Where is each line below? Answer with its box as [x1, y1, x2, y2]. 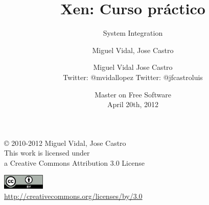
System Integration [103, 28, 163, 38]
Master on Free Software [95, 89, 171, 99]
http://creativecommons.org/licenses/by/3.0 [4, 190, 143, 201]
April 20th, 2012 [107, 99, 158, 110]
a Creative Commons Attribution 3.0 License [4, 157, 145, 168]
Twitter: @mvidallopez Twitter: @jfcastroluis [63, 71, 203, 82]
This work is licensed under [4, 147, 90, 158]
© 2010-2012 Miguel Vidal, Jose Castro [4, 137, 126, 148]
